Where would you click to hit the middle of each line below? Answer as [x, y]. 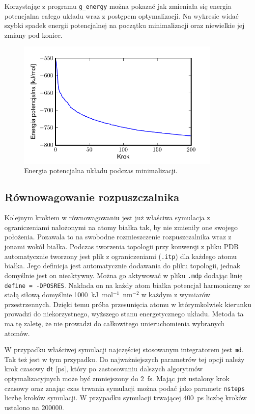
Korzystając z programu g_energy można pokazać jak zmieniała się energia [118, 6]
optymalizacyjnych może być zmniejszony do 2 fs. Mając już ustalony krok [117, 378]
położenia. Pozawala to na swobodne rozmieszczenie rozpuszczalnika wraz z [118, 237]
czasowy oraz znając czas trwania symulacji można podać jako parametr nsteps [125, 388]
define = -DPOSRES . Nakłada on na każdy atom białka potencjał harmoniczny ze [127, 285]
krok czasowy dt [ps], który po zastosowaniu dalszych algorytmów [104, 369]
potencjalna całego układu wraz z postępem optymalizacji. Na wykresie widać [122, 15]
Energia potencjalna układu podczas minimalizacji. [101, 170]
